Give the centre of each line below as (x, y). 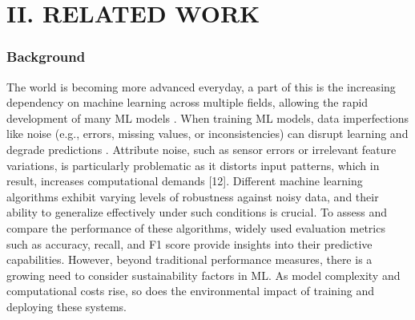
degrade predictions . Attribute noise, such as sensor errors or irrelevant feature (201, 149)
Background (46, 57)
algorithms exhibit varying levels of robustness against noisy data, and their (193, 196)
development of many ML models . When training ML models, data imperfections (207, 117)
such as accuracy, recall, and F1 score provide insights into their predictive (189, 243)
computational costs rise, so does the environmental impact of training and (191, 291)
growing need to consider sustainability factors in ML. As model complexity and (203, 275)
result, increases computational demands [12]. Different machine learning (185, 181)
